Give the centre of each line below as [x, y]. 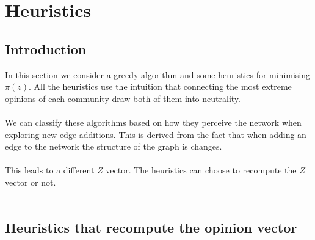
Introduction [46, 49]
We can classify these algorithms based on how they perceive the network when [153, 122]
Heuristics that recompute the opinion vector [151, 227]
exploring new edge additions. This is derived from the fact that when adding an [156, 134]
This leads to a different [50, 170]
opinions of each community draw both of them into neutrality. [123, 98]
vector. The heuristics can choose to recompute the [201, 170]
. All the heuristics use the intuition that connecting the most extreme [160, 86]
